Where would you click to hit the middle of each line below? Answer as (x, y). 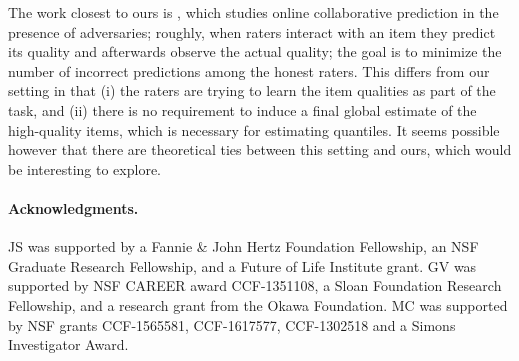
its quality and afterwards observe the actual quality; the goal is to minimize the (255, 51)
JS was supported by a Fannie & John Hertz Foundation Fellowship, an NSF (243, 246)
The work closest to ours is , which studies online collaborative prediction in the (253, 12)
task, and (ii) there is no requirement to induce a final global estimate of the (242, 109)
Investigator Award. (68, 344)
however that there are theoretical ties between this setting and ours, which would (260, 149)
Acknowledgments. (73, 207)
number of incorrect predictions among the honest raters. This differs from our (249, 70)
